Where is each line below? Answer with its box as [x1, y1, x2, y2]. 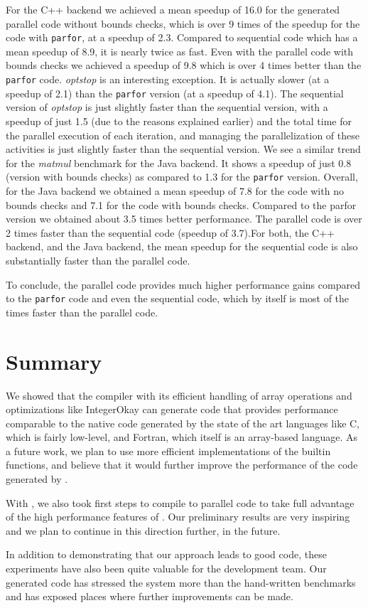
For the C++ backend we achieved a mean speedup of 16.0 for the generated [6, 2, 340, 16]
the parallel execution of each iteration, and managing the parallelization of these [6, 127, 359, 142]
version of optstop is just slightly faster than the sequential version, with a [6, 100, 328, 114]
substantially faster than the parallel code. [6, 252, 190, 267]
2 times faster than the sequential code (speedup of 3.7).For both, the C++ [6, 225, 335, 240]
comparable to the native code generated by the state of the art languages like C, [6, 415, 360, 430]
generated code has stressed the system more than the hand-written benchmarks [6, 575, 356, 590]
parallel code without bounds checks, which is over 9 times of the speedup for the [6, 16, 360, 31]
